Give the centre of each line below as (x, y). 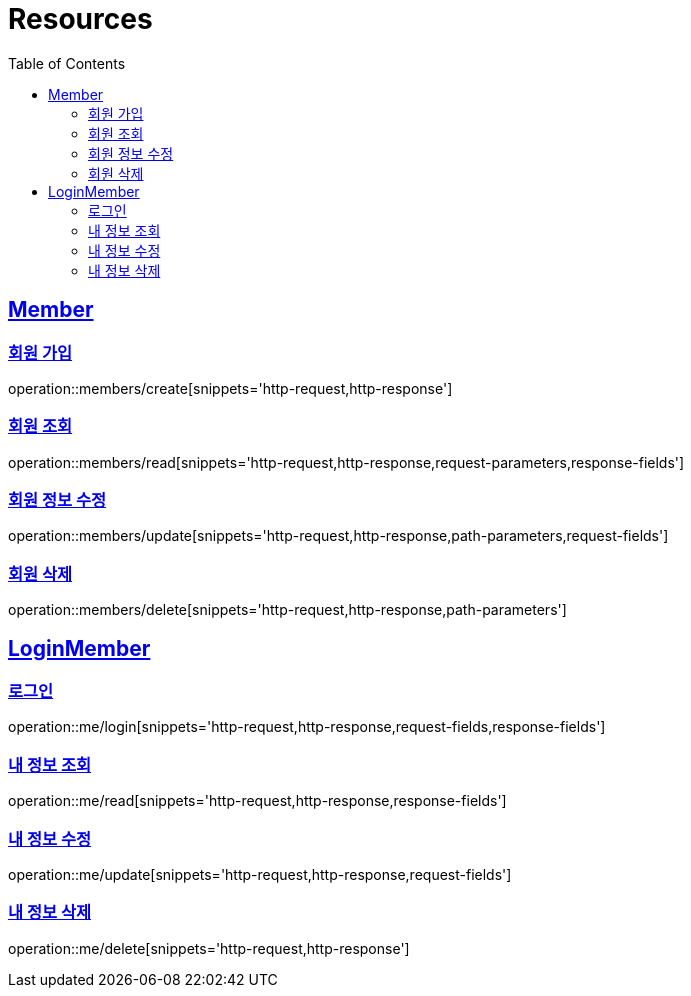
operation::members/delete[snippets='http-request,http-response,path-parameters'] (287, 610)
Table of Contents (67, 63)
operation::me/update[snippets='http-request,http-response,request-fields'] (260, 874)
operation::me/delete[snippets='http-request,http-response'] (209, 948)
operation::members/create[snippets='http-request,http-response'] (230, 388)
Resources (80, 19)
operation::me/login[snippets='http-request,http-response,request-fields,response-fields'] (307, 727)
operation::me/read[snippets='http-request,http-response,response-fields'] (257, 801)
